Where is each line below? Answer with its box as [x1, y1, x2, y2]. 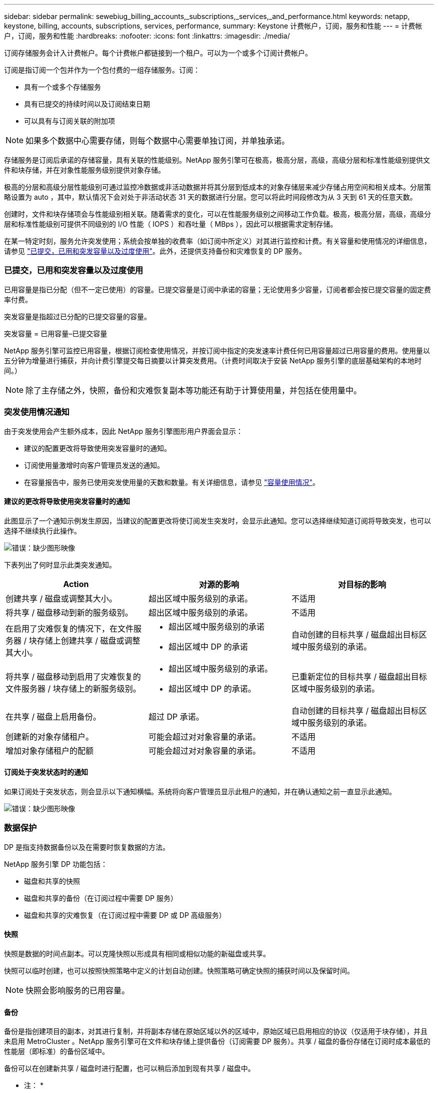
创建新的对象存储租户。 [5, 731, 94, 742]
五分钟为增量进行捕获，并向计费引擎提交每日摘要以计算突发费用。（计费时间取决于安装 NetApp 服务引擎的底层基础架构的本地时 [4, 356, 421, 365]
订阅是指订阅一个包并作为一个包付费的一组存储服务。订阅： [4, 66, 200, 74]
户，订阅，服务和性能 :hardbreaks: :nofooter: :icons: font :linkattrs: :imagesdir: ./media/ [4, 32, 290, 40]
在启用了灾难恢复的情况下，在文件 [5, 623, 134, 634]
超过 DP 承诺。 [148, 711, 204, 722]
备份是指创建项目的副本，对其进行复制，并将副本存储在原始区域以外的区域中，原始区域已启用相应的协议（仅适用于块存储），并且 [4, 1027, 427, 1036]
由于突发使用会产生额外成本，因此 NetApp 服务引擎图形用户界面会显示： [4, 426, 243, 435]
